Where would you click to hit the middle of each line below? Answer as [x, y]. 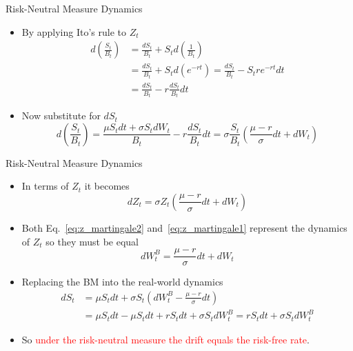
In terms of [45, 186]
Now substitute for [61, 116]
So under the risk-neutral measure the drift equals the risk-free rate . [165, 339]
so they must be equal [92, 241]
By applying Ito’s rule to [74, 31]
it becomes [107, 186]
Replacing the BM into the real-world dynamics [122, 282]
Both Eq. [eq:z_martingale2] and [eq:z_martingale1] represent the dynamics [184, 227]
